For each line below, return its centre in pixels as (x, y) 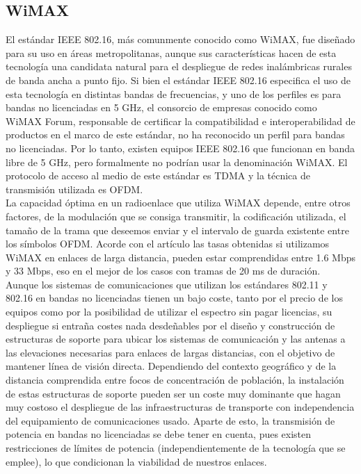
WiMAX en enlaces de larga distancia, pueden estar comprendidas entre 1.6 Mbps (180, 257)
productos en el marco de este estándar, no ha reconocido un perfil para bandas (175, 134)
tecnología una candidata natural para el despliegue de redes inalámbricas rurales (179, 66)
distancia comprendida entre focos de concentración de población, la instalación (175, 380)
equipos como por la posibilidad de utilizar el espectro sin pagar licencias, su (169, 312)
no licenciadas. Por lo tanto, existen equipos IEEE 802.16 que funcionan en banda (180, 148)
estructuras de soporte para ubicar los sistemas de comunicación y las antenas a (176, 339)
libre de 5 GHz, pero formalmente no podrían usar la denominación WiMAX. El (177, 162)
